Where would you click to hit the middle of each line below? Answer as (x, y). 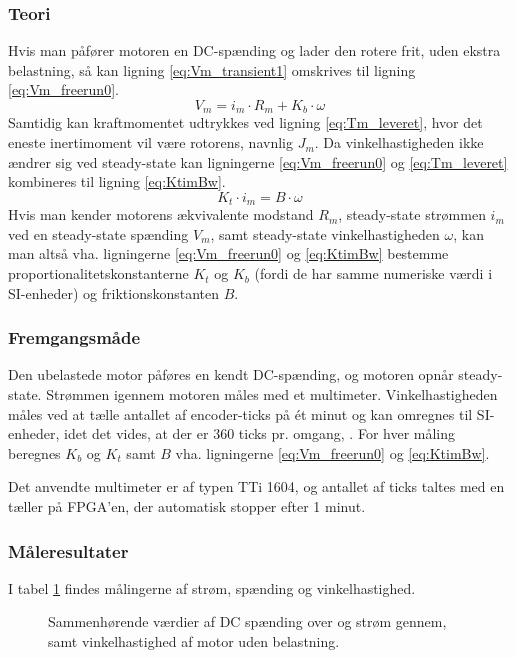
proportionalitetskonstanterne (98, 273)
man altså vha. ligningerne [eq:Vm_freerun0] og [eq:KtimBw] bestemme (228, 253)
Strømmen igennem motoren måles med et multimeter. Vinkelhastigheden (272, 394)
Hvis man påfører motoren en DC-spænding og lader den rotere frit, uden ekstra (254, 50)
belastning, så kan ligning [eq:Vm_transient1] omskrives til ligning (212, 69)
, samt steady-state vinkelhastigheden (325, 233)
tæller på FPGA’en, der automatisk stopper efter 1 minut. (187, 506)
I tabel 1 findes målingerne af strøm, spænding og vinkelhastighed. (212, 587)
